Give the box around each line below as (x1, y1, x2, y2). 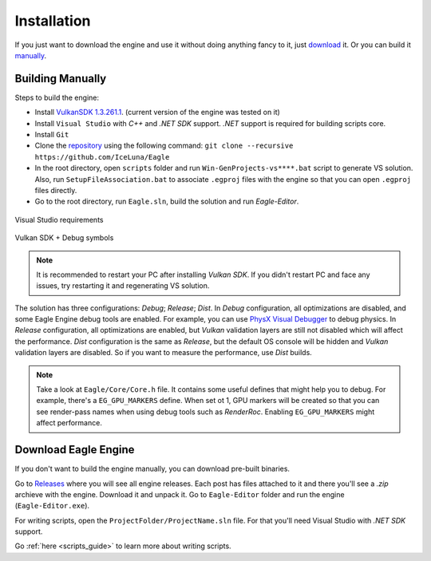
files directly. (34, 185, 77, 195)
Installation (14, 12, 91, 30)
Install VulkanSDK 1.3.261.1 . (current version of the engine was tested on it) (34, 108, 281, 117)
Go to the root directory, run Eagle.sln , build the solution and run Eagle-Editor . (34, 196, 299, 207)
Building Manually (14, 72, 107, 85)
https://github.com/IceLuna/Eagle (34, 152, 170, 161)
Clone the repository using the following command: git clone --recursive (34, 140, 294, 151)
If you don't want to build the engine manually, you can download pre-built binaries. (14, 464, 291, 474)
